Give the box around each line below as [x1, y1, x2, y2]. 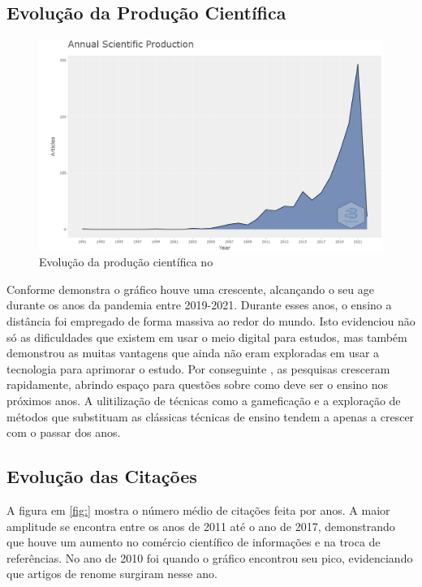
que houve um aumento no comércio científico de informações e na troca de [6, 533, 381, 550]
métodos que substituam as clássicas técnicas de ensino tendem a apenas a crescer [6, 408, 415, 425]
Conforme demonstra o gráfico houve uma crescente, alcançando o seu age [6, 280, 374, 297]
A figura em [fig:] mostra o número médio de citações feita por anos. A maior [6, 501, 390, 518]
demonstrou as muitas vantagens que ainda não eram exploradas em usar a [6, 344, 380, 361]
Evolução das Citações [6, 464, 197, 489]
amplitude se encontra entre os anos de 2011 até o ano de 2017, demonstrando [6, 517, 395, 534]
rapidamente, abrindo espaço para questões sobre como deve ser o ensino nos [6, 376, 389, 393]
